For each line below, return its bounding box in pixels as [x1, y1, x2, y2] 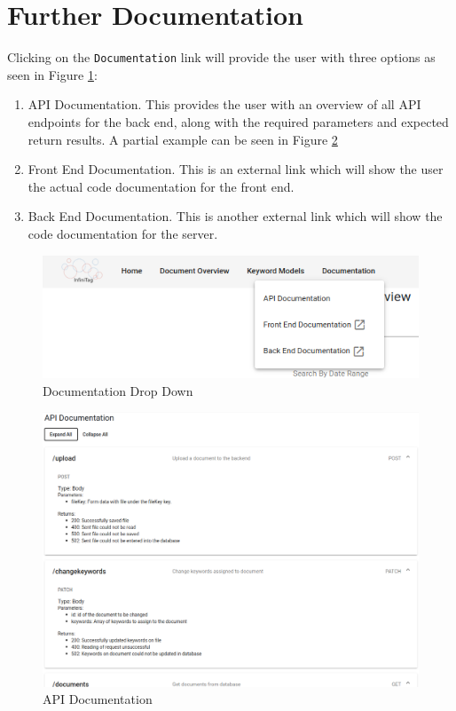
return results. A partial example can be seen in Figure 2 [28, 130, 338, 148]
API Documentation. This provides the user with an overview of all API [28, 95, 421, 114]
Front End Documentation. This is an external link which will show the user [28, 160, 444, 178]
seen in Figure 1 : [7, 65, 98, 83]
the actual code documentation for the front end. [28, 177, 295, 195]
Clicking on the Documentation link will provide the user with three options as [7, 48, 436, 67]
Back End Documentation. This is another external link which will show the [28, 207, 443, 225]
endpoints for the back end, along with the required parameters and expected [28, 112, 449, 130]
